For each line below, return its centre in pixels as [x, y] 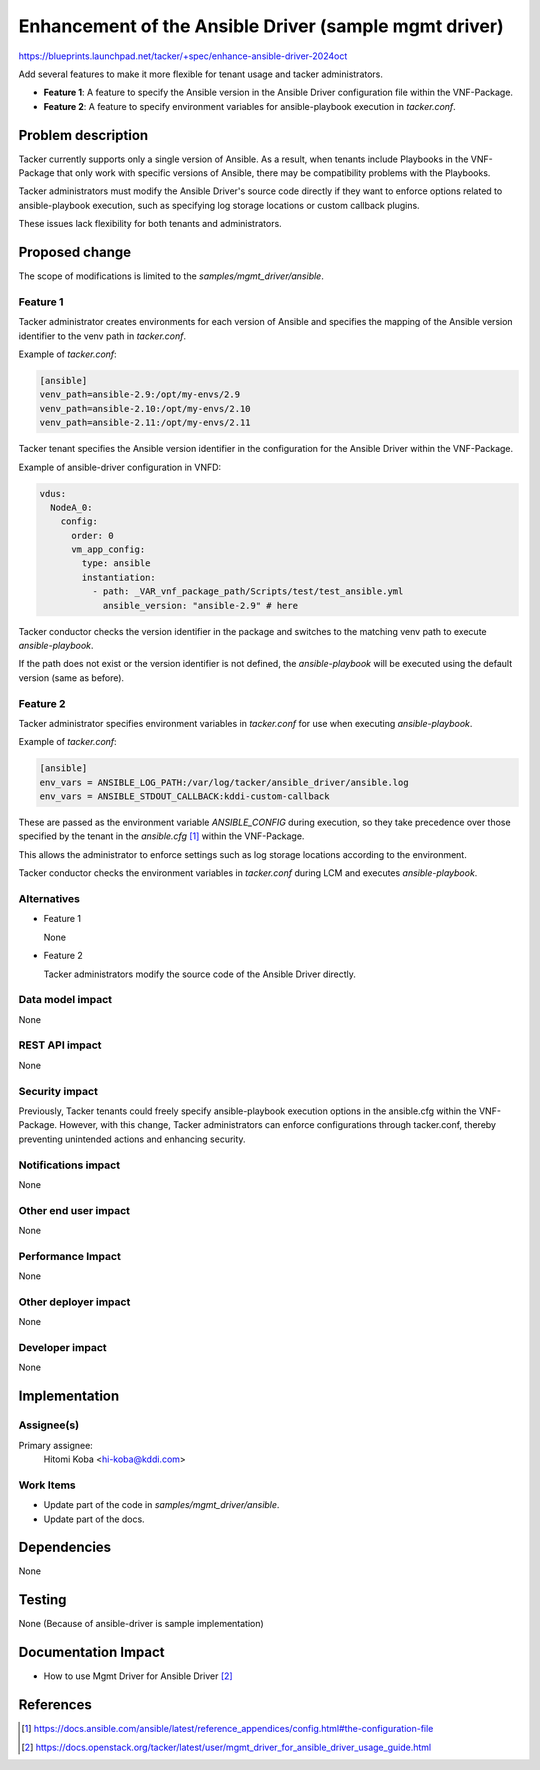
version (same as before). [71, 677]
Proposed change [75, 252]
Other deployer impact [74, 1302]
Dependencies [65, 1547]
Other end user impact [74, 1210]
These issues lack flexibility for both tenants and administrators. [150, 224]
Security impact [58, 1091]
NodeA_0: [71, 507]
